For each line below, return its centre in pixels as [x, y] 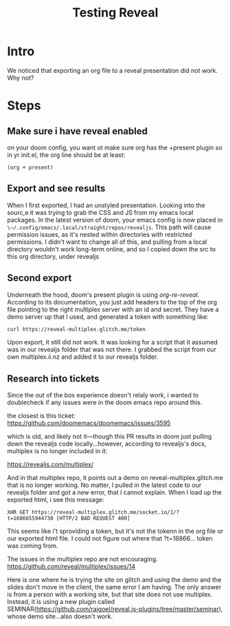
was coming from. [33, 546]
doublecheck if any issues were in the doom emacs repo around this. [105, 403]
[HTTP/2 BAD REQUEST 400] [93, 519]
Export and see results [56, 188]
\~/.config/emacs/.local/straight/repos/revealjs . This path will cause [109, 227]
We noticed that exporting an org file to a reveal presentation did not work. [113, 70]
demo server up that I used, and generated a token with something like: [108, 316]
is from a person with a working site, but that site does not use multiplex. [110, 594]
